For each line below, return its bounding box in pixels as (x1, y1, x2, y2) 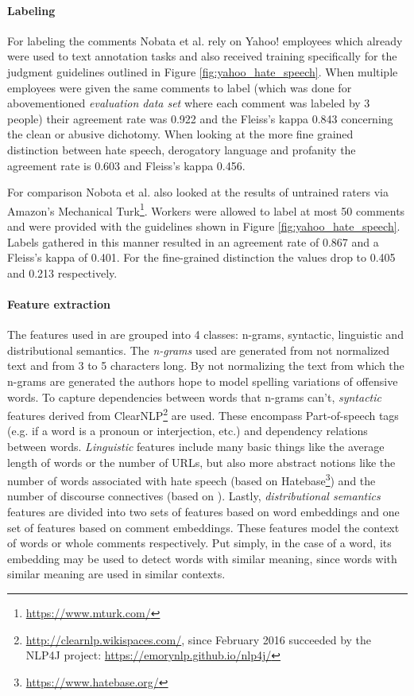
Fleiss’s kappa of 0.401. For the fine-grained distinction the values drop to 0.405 (7, 249, 396, 266)
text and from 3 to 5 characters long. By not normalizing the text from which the (7, 357, 404, 374)
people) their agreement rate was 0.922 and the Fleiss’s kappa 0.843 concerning (7, 110, 393, 126)
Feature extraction (7, 295, 111, 312)
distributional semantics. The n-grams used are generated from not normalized (7, 341, 390, 358)
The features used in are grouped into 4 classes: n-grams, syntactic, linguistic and (7, 326, 404, 343)
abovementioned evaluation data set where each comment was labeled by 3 (7, 95, 370, 111)
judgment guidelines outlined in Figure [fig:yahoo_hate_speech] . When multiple (7, 63, 398, 80)
